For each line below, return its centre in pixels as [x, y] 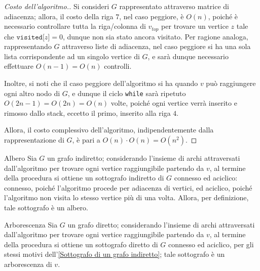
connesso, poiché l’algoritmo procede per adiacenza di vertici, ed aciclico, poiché [128, 187]
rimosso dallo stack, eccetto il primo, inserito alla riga [87, 112]
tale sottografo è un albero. [46, 208]
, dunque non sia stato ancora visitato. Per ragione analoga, [155, 36]
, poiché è [223, 16]
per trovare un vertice [195, 26]
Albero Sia [21, 158]
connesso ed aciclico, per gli [211, 244]
